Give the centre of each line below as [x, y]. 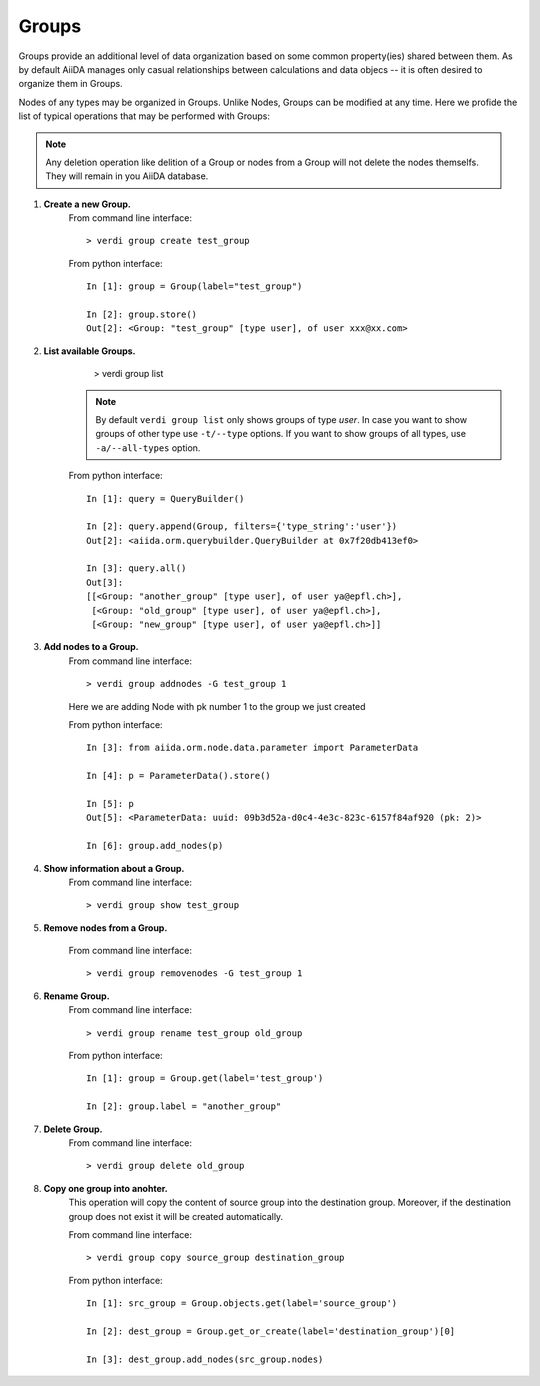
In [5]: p [110, 803]
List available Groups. [89, 351]
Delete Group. [73, 1129]
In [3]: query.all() [136, 568]
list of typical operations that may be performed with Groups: [144, 116]
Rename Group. [76, 996]
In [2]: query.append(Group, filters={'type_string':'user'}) [242, 526]
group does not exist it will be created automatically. [176, 1216]
